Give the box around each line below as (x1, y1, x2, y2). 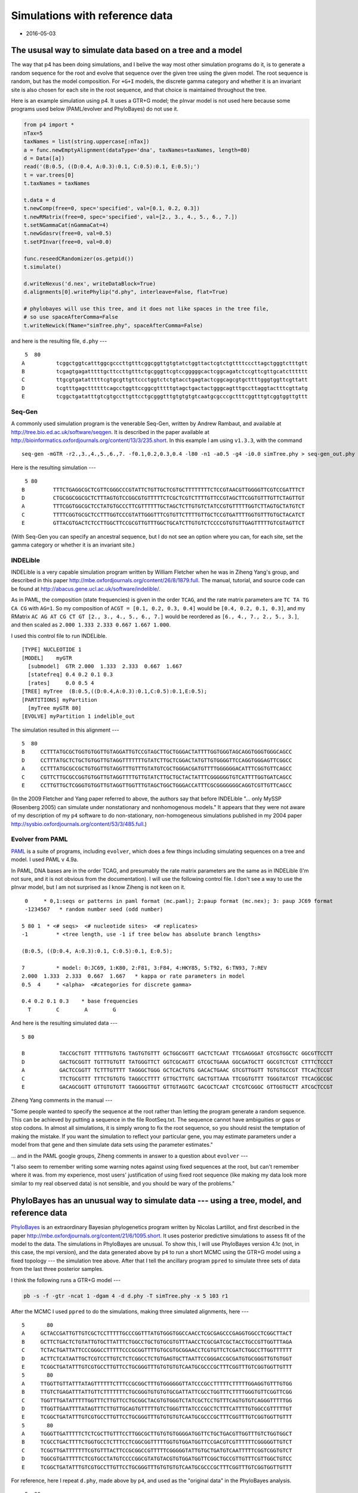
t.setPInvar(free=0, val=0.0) (23, 238, 112, 245)
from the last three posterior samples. (11, 1265, 104, 1273)
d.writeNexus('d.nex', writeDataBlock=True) (23, 280, 156, 287)
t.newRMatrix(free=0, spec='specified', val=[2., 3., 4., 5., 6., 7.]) (23, 213, 238, 220)
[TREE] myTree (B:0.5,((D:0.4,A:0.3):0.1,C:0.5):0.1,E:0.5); (21, 688, 208, 695)
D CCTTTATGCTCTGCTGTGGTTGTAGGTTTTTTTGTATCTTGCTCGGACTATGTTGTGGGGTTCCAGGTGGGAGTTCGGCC (21, 757, 292, 764)
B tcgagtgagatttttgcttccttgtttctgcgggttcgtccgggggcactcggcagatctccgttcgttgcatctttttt (21, 368, 308, 374)
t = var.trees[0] (23, 171, 75, 179)
